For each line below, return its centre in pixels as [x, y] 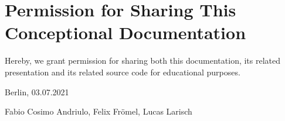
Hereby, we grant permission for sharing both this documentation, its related [143, 61]
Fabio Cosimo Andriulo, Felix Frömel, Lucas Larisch [99, 111]
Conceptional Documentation [125, 32]
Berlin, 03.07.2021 [37, 91]
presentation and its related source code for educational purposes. [123, 72]
